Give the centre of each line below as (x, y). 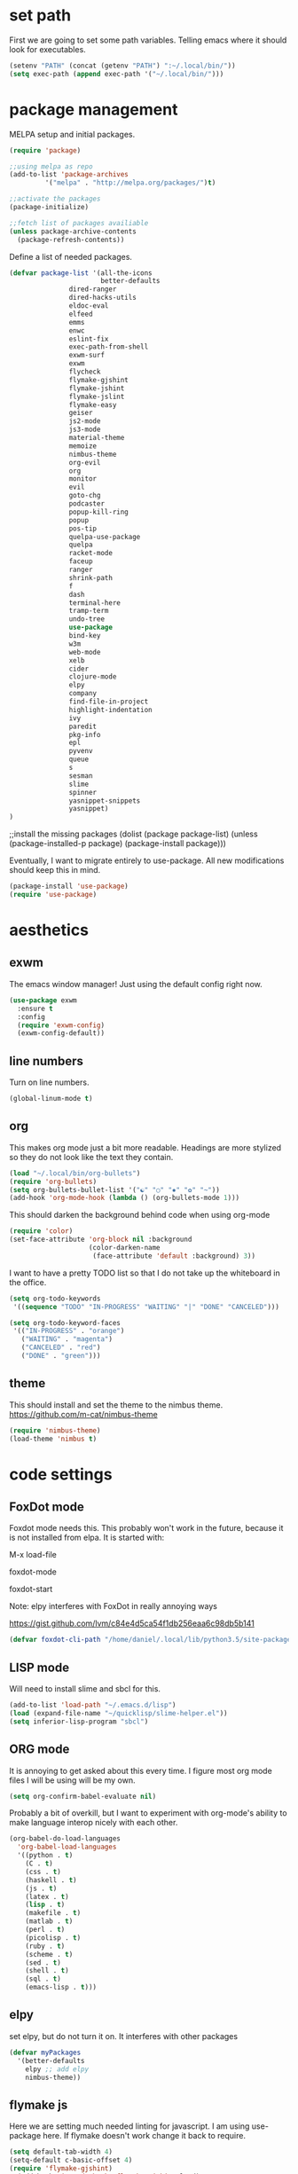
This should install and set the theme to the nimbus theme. (116, 1405)
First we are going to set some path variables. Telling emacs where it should (148, 40)
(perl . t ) (45, 1930)
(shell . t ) (47, 1971)
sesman (81, 776)
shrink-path (91, 577)
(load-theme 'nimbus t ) (53, 1439)
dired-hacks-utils (103, 298)
